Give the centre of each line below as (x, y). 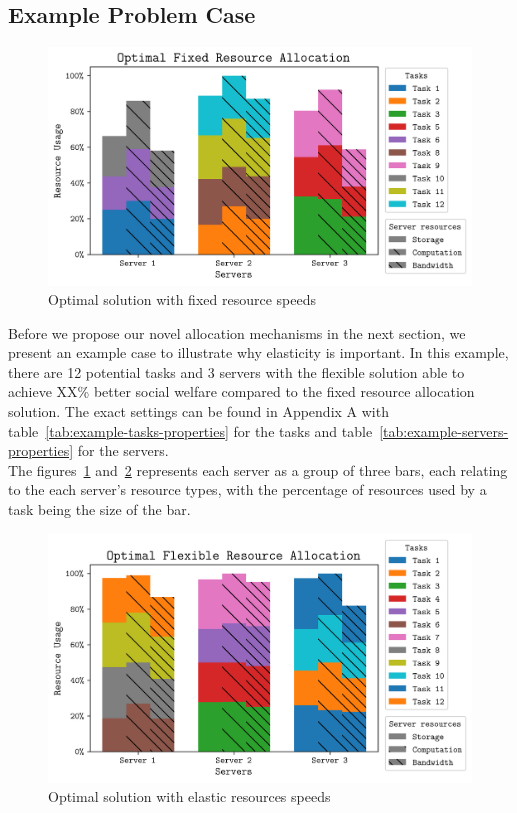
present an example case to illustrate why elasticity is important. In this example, (258, 352)
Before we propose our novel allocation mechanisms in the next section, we (237, 332)
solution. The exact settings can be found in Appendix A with (198, 411)
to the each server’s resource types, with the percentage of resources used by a (247, 489)
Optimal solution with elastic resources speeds (189, 796)
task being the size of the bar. (99, 509)
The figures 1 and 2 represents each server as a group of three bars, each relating (258, 469)
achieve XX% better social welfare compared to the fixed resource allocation (241, 391)
